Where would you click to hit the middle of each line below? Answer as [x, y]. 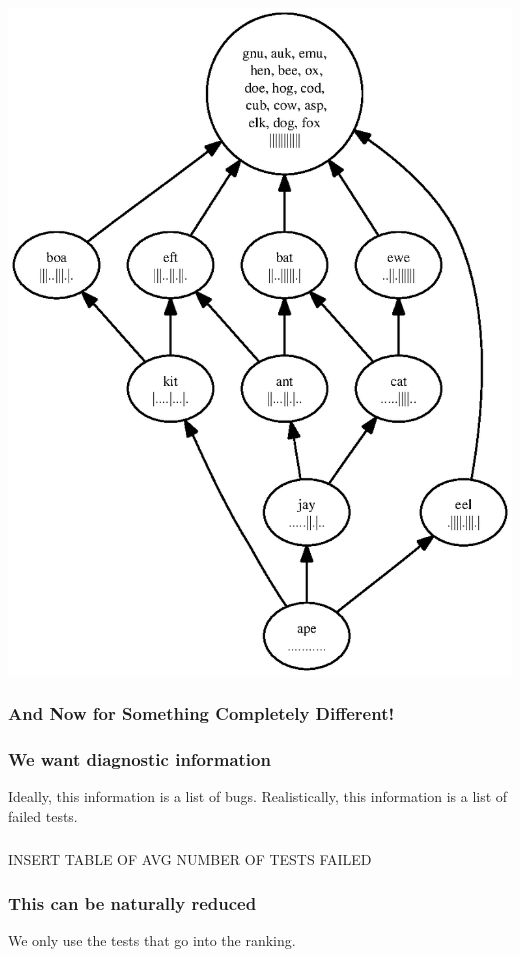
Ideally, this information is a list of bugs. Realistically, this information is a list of [258, 796]
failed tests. [43, 816]
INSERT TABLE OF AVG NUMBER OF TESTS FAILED [190, 858]
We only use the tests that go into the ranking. [152, 940]
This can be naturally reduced [132, 903]
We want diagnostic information [139, 759]
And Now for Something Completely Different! [201, 713]
